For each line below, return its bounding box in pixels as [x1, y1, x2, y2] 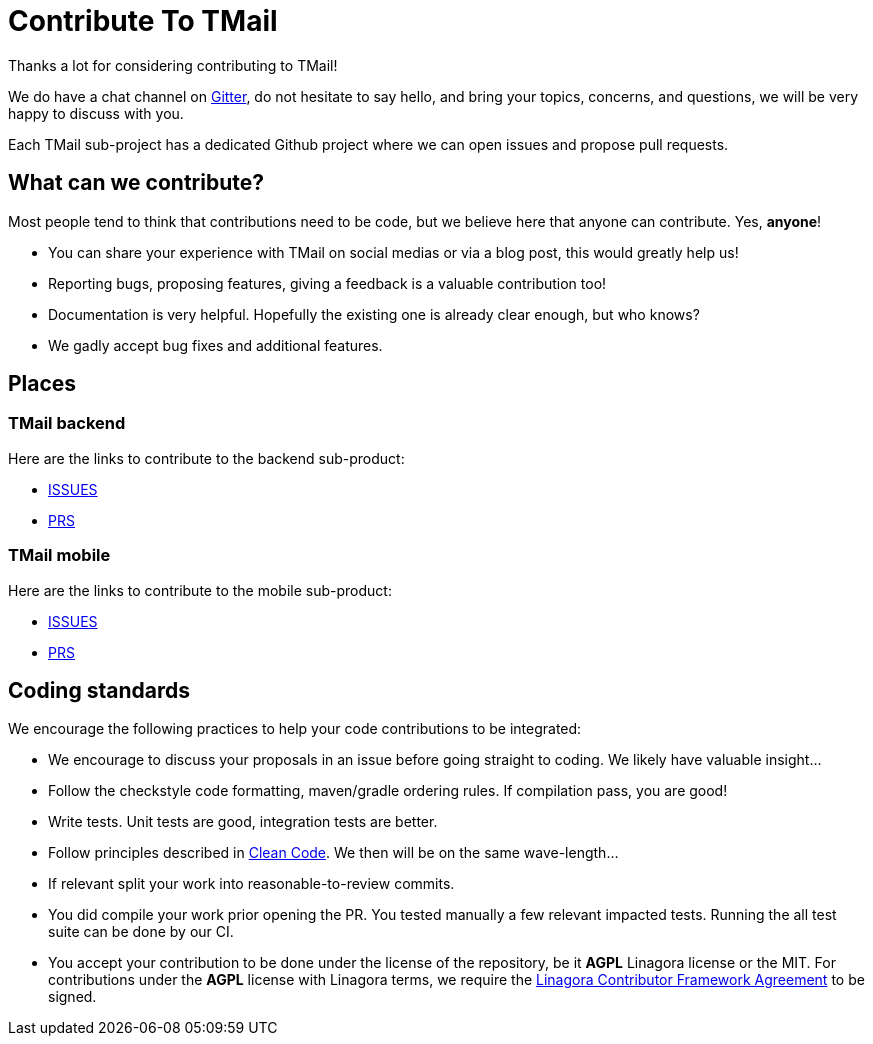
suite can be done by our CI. [48, 923, 234, 941]
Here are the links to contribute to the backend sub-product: [8, 449, 405, 467]
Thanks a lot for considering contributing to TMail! [8, 56, 338, 74]
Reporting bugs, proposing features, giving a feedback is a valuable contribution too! [48, 274, 607, 292]
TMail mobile [8, 545, 111, 566]
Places [8, 371, 77, 397]
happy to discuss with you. [8, 104, 184, 122]
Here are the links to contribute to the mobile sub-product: [8, 581, 392, 599]
